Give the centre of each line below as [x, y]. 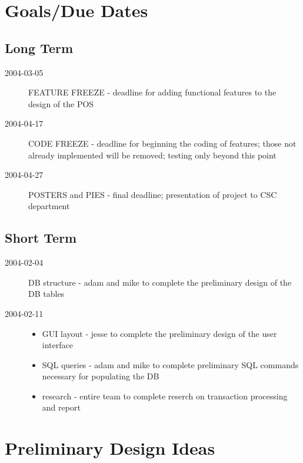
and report [61, 407]
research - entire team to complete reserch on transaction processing [165, 396]
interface [57, 345]
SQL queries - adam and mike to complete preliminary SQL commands [170, 364]
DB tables [46, 294]
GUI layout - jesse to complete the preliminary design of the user [159, 333]
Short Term [41, 238]
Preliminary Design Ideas [110, 448]
